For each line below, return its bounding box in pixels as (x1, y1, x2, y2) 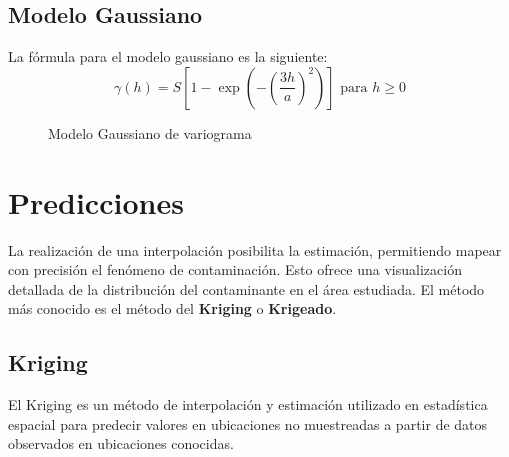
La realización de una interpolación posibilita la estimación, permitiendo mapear (8, 239, 502, 260)
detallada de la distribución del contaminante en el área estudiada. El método (8, 278, 485, 299)
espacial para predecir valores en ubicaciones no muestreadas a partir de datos (8, 413, 488, 434)
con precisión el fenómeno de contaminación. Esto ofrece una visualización (8, 259, 462, 280)
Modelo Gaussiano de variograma (48, 122, 252, 143)
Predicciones (8, 181, 184, 222)
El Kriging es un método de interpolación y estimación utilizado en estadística (8, 394, 488, 415)
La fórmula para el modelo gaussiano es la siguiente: (8, 46, 328, 67)
